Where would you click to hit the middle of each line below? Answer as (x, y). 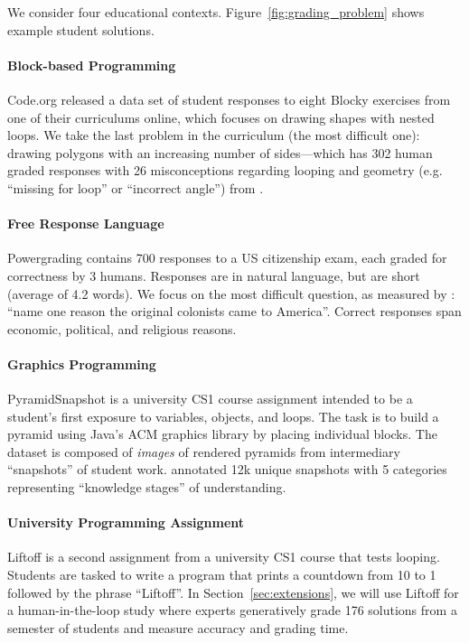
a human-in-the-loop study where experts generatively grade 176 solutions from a (232, 610)
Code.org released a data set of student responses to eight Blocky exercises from (229, 99)
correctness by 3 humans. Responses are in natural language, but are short (214, 275)
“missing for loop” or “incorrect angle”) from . (136, 187)
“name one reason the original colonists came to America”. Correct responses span (234, 311)
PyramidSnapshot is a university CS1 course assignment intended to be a (210, 399)
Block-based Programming (92, 65)
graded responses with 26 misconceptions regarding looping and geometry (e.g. (225, 170)
